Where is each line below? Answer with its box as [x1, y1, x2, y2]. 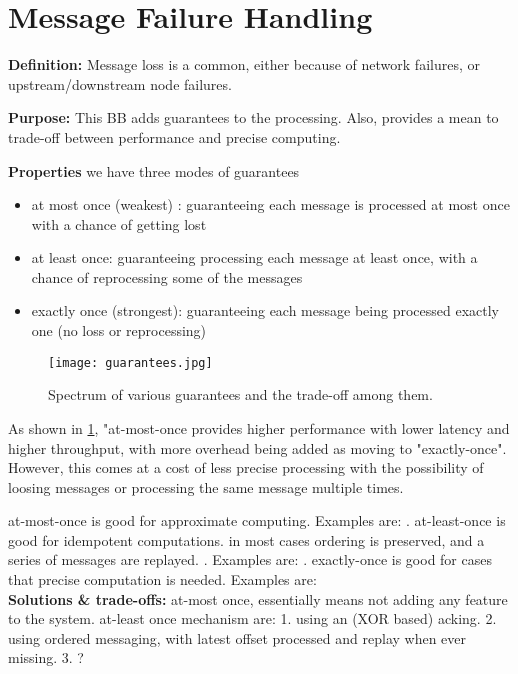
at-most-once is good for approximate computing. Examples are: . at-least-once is [8, 510, 506, 531]
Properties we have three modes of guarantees [8, 160, 300, 181]
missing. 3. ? [8, 647, 84, 668]
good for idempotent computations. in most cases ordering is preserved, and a [8, 529, 485, 550]
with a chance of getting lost [31, 213, 207, 234]
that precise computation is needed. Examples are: [8, 569, 317, 590]
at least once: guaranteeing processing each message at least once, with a [31, 247, 478, 268]
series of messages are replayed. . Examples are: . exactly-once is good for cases [8, 549, 492, 570]
